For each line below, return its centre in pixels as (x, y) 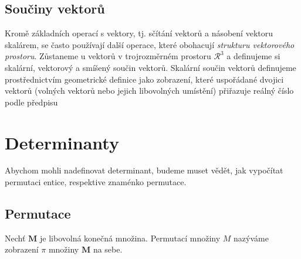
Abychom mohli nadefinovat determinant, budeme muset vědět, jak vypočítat (144, 170)
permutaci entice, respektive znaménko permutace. (96, 182)
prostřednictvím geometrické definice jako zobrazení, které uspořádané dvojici (144, 79)
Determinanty (62, 142)
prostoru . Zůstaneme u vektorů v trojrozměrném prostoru (108, 56)
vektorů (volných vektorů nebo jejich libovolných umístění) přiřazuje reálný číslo (149, 91)
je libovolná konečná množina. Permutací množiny (130, 238)
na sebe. (108, 249)
